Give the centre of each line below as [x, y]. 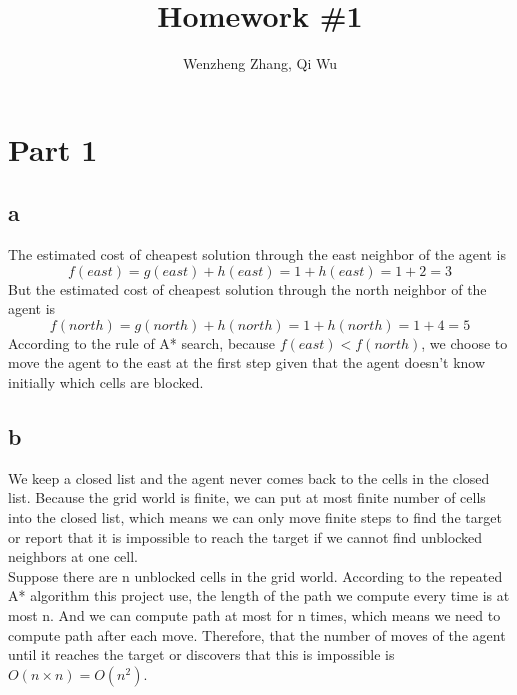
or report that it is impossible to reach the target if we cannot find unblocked [245, 536]
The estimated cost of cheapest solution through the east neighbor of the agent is [257, 254]
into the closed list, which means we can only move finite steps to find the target [255, 517]
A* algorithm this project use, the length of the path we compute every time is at [259, 595]
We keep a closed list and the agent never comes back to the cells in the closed [249, 477]
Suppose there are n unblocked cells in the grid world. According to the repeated [255, 575]
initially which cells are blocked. [106, 382]
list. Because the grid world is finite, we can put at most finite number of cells [247, 497]
